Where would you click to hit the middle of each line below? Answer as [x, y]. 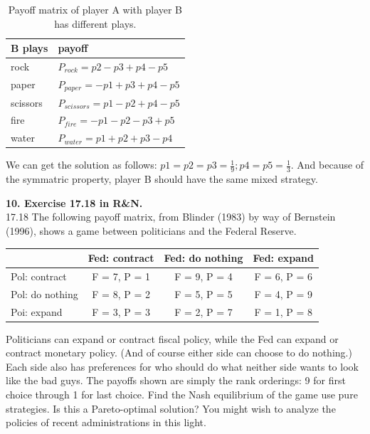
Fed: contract [121, 258]
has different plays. [95, 23]
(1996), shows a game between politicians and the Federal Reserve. [151, 230]
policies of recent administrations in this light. [106, 422]
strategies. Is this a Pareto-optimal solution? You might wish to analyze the [171, 408]
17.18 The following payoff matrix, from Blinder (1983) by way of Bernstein [171, 217]
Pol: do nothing [44, 293]
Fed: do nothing [203, 258]
